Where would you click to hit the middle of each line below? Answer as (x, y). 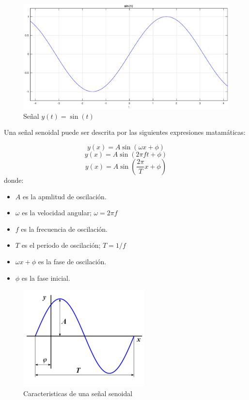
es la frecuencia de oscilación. (64, 229)
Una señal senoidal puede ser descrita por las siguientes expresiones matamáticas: (125, 132)
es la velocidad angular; (57, 213)
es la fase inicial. (46, 278)
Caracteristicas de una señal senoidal (78, 393)
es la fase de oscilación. (72, 261)
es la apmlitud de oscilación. (64, 196)
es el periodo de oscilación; (61, 245)
